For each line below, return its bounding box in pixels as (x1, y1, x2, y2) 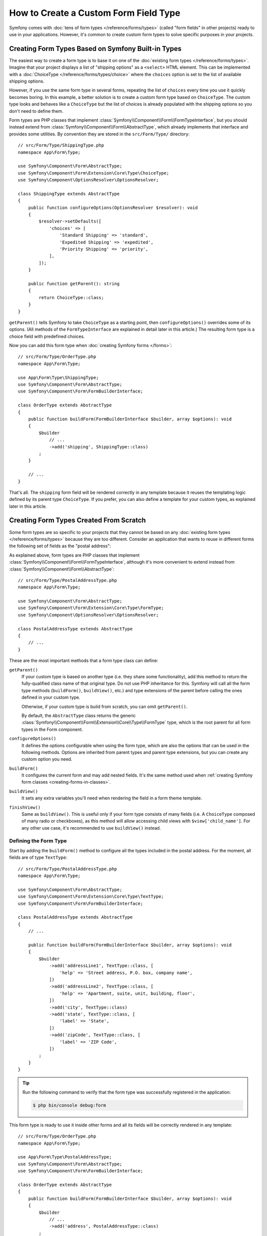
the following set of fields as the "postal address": (9, 543, 111, 549)
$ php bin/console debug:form (33, 1103, 106, 1108)
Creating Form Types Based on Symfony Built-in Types (9, 44, 182, 53)
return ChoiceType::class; (39, 295, 104, 300)
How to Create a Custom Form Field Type (9, 7, 180, 18)
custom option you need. (21, 756, 73, 762)
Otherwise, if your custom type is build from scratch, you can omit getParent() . (21, 704, 188, 709)
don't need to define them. (9, 108, 64, 114)
